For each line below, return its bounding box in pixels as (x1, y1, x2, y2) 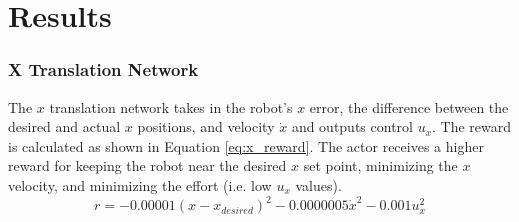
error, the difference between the (309, 96, 509, 117)
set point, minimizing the (303, 155, 458, 176)
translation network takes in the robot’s (49, 96, 293, 117)
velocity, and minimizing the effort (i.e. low (8, 174, 272, 195)
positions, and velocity (137, 116, 275, 137)
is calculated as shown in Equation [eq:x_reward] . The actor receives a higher (8, 135, 484, 156)
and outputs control (291, 116, 413, 137)
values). (295, 174, 342, 195)
